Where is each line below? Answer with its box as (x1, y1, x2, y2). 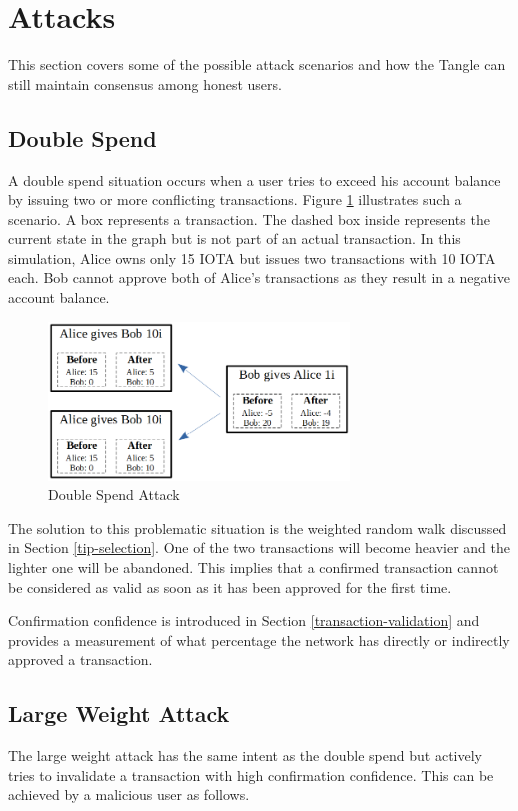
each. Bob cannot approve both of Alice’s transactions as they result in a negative (8, 267, 510, 288)
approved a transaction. (8, 649, 153, 670)
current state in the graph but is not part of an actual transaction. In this (8, 228, 461, 249)
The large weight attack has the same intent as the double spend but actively (8, 745, 482, 766)
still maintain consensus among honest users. (8, 73, 282, 94)
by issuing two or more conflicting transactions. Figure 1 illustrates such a (8, 189, 462, 210)
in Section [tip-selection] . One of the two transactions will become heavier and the (8, 537, 510, 558)
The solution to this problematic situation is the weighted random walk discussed (8, 517, 507, 538)
